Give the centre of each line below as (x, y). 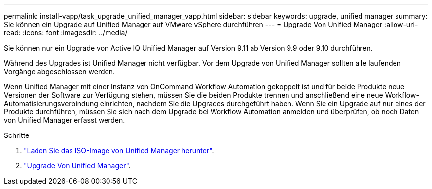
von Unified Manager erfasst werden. (65, 120)
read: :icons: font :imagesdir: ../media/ (66, 33)
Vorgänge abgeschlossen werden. (60, 71)
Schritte (17, 135)
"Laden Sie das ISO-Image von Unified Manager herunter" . (119, 150)
